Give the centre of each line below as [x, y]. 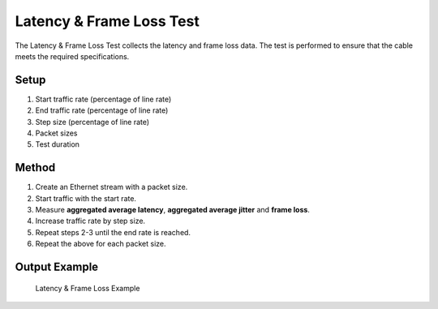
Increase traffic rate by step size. [90, 221]
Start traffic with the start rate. [86, 198]
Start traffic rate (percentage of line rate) [103, 99]
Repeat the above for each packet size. [101, 244]
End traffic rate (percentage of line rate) [102, 110]
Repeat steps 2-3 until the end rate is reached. [113, 232]
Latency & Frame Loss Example [88, 288]
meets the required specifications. [72, 56]
